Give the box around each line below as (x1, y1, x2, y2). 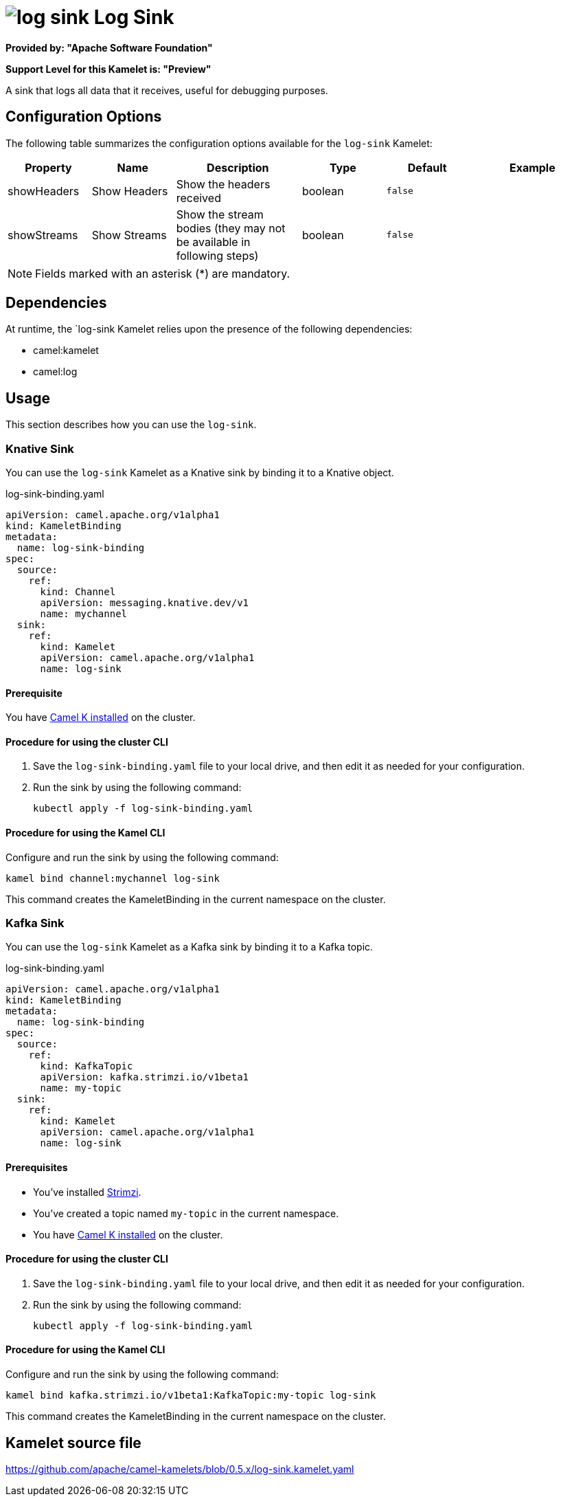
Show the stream (176, 207, 264, 221)
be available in (176, 234, 251, 249)
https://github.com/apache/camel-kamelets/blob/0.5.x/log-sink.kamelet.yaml (5, 1463, 354, 1475)
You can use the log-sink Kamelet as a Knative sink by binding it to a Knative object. (5, 467, 394, 479)
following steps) (176, 248, 259, 263)
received (176, 190, 221, 205)
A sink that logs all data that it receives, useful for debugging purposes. (5, 84, 328, 96)
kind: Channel (40, 586, 116, 598)
